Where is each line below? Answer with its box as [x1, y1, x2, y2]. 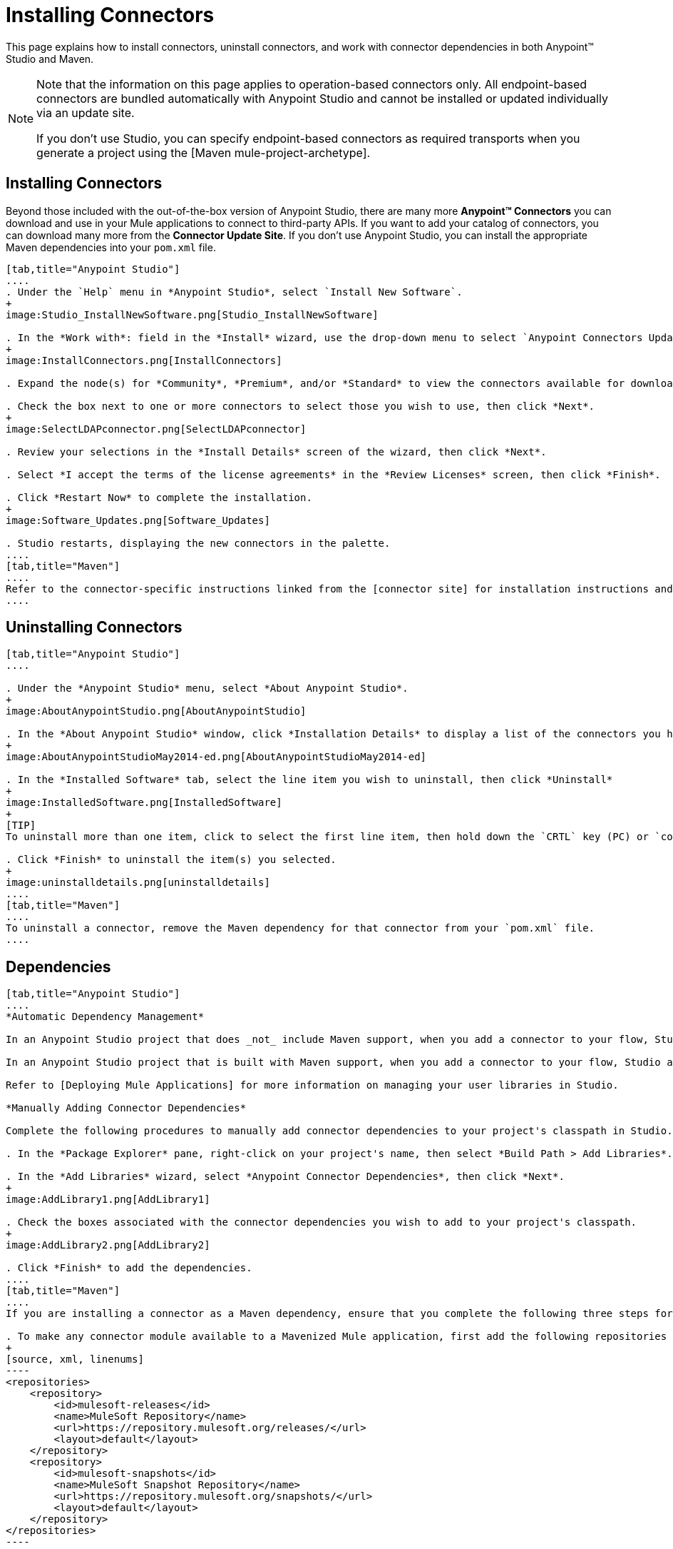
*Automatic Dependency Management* [6, 1011, 205, 1023]
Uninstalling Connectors [6, 618, 183, 637]
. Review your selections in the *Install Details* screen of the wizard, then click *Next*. [6, 445, 547, 458]
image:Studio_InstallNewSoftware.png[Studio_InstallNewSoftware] [6, 308, 379, 321]
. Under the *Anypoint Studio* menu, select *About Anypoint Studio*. [6, 682, 409, 695]
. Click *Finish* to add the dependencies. [6, 1262, 252, 1274]
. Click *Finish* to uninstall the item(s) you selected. [6, 854, 336, 866]
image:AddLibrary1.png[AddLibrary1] [6, 1194, 210, 1206]
